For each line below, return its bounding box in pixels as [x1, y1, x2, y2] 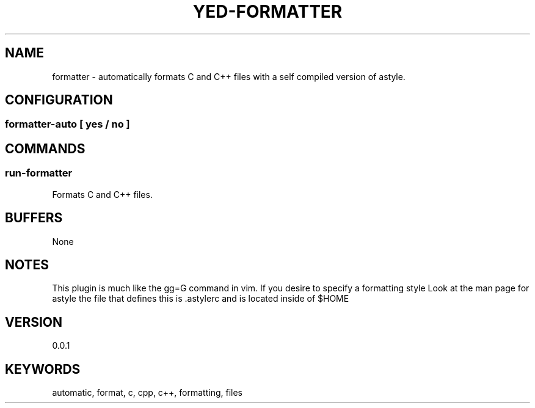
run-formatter [5, 167, 73, 180]
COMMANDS [5, 140, 86, 156]
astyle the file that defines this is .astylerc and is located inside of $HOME [52, 293, 349, 304]
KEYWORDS [5, 361, 81, 377]
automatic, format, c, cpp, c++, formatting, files [52, 387, 243, 398]
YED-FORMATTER [192, 1, 343, 22]
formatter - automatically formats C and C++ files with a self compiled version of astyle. [52, 71, 406, 82]
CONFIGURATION [5, 92, 113, 108]
